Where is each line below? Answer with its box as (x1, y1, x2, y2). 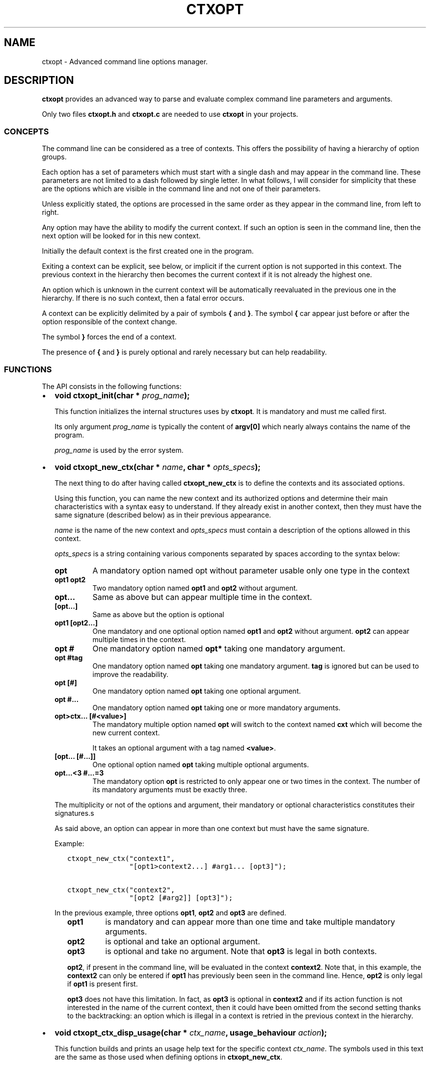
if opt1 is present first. (67, 979, 138, 988)
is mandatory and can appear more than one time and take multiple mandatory (105, 916, 395, 927)
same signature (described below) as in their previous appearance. (54, 510, 271, 519)
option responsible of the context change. (42, 317, 177, 326)
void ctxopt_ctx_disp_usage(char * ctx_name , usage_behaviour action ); (54, 1027, 327, 1038)
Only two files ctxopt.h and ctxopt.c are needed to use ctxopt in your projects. (42, 110, 298, 119)
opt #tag (54, 653, 83, 662)
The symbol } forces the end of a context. (42, 333, 177, 341)
